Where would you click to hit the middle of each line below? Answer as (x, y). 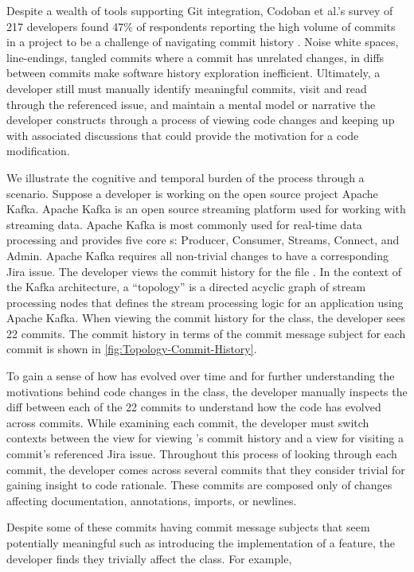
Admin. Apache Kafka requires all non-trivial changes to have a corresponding (197, 255)
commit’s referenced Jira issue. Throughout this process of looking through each (202, 454)
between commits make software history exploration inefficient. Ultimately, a (193, 73)
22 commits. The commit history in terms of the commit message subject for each (206, 333)
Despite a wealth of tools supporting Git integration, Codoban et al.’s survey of (200, 10)
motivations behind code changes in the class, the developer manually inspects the (207, 391)
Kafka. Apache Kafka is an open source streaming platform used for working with (206, 209)
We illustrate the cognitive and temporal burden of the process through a (186, 177)
